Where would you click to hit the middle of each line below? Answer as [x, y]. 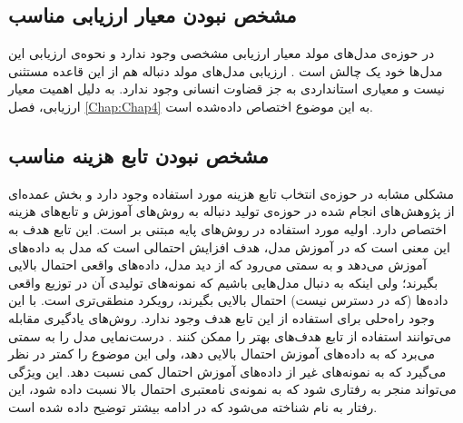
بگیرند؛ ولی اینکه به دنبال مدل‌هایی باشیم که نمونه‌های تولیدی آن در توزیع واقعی [223, 282]
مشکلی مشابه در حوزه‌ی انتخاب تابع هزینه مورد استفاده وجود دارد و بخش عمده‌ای [231, 193]
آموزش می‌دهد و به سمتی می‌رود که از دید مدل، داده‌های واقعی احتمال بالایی [217, 265]
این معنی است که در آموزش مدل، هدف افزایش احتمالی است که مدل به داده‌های [229, 246]
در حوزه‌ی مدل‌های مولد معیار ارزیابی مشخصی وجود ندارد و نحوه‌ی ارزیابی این [222, 53]
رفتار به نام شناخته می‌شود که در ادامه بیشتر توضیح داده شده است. [193, 406]
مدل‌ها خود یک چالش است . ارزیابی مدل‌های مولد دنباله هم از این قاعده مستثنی [226, 70]
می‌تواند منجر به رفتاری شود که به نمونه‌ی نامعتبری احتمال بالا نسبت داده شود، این [232, 389]
